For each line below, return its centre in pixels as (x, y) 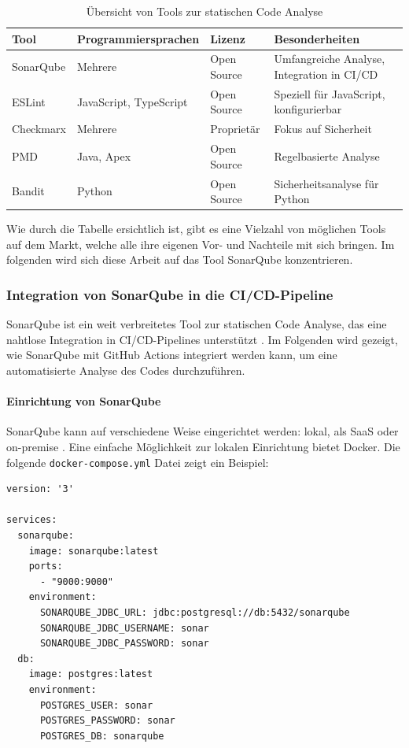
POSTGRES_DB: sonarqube (102, 736)
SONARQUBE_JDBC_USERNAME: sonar (124, 628)
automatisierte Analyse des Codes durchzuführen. (126, 370)
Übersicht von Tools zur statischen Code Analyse (204, 11)
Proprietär (235, 129)
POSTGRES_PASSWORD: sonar (107, 721)
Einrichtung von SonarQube (84, 401)
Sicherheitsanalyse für (326, 183)
